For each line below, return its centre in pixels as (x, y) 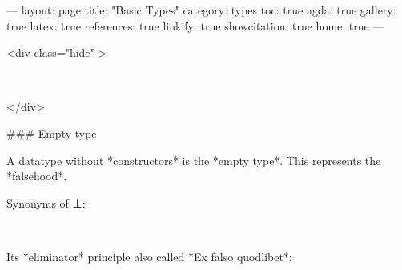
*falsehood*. (37, 176)
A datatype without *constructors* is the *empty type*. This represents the (194, 160)
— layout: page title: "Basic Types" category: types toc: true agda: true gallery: (201, 10)
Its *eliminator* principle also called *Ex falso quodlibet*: (149, 256)
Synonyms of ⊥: (46, 202)
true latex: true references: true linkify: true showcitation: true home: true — (195, 25)
